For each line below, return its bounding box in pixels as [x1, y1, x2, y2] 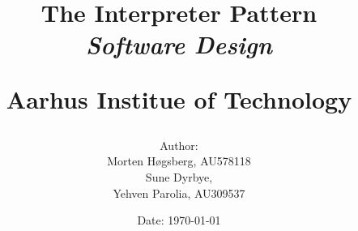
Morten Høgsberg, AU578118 [107, 152, 251, 169]
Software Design [86, 28, 272, 62]
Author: [160, 136, 198, 153]
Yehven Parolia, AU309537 [113, 184, 245, 201]
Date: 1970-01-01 [137, 212, 221, 229]
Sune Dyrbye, [145, 168, 213, 185]
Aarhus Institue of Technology [6, 82, 352, 115]
